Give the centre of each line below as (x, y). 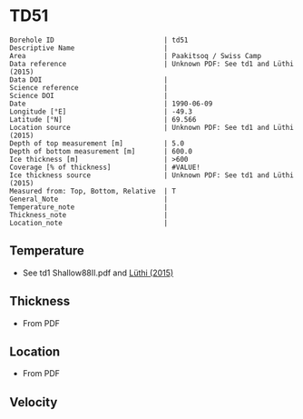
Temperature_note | (89, 207)
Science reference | (89, 87)
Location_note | (89, 223)
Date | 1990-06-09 (111, 104)
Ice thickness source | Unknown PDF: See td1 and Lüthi (152, 175)
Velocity (34, 402)
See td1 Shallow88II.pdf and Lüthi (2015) (98, 273)
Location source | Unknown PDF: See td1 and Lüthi (152, 127)
